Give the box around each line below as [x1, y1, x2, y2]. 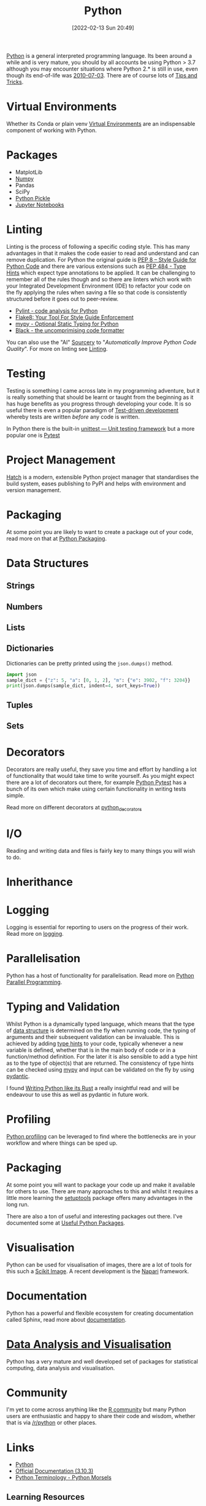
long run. [6, 1201, 29, 1208]
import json [6, 671, 37, 678]
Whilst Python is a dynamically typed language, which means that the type [6, 1020, 195, 1027]
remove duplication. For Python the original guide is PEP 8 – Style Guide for [6, 256, 197, 263]
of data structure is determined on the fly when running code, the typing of [6, 1027, 196, 1034]
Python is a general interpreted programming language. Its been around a [6, 52, 192, 59]
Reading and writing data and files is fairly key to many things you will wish [6, 847, 196, 854]
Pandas [15, 181, 35, 189]
